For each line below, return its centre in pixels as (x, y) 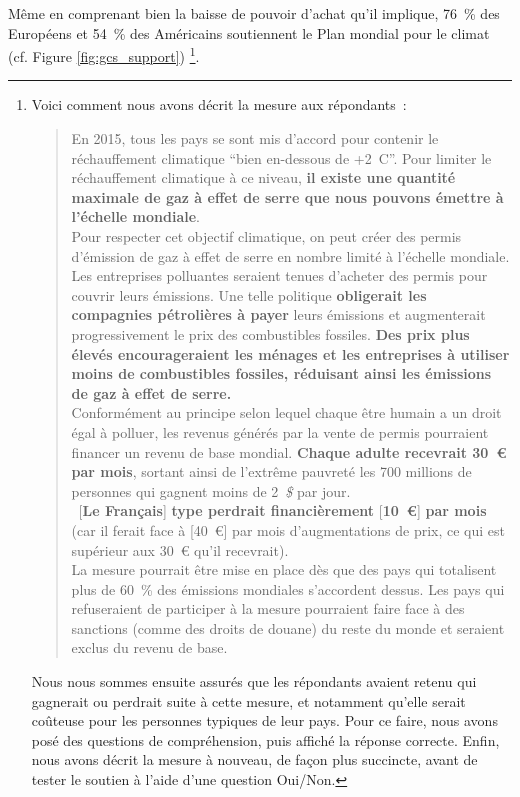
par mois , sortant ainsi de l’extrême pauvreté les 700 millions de (271, 471)
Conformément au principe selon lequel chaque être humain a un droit (286, 412)
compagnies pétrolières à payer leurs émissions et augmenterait (278, 314)
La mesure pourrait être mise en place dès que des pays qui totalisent (284, 569)
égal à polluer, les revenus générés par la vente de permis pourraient (280, 431)
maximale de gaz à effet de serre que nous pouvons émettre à (287, 196)
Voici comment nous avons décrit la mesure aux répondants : (219, 104)
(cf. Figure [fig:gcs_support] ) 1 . (104, 54)
